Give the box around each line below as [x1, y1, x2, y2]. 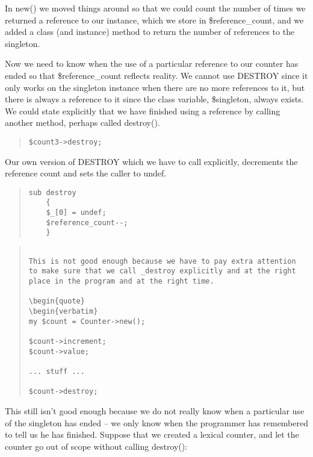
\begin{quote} [28, 297, 85, 306]
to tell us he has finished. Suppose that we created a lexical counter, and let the [5, 428, 299, 441]
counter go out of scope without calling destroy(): [5, 440, 188, 452]
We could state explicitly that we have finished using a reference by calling [5, 104, 280, 117]
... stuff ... [28, 367, 85, 376]
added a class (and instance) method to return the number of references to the [5, 25, 295, 38]
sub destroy [28, 188, 76, 197]
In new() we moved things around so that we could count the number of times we [5, 2, 306, 14]
